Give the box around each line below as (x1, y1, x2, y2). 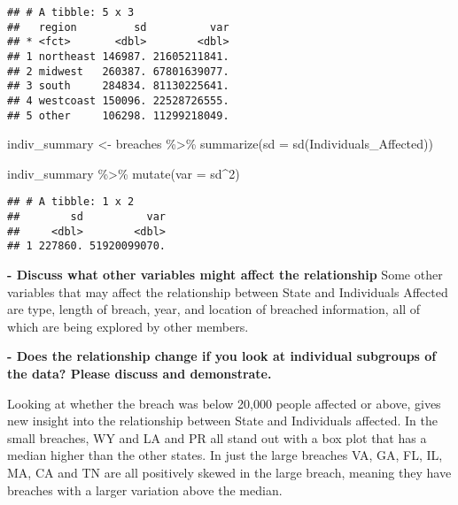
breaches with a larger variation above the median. (7, 480, 283, 499)
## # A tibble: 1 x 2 (7, 195, 135, 209)
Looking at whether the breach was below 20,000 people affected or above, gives (7, 394, 441, 412)
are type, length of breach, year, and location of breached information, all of (7, 300, 421, 318)
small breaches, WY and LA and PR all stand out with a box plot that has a (7, 428, 427, 447)
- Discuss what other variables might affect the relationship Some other (7, 265, 443, 284)
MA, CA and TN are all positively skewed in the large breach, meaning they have (7, 463, 452, 481)
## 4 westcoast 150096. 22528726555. (7, 94, 229, 107)
